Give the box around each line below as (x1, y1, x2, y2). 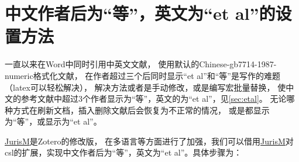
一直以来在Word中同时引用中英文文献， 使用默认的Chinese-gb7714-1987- (5, 58, 277, 70)
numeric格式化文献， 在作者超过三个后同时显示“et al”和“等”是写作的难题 (5, 69, 280, 81)
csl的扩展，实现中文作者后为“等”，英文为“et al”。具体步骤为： (5, 146, 242, 158)
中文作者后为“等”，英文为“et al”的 (5, 1, 276, 25)
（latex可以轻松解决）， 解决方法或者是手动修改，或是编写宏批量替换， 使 (5, 81, 286, 93)
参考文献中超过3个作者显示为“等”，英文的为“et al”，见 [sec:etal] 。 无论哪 (20, 92, 295, 105)
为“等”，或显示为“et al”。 (5, 115, 102, 127)
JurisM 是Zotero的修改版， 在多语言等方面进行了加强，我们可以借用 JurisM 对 (5, 135, 294, 147)
